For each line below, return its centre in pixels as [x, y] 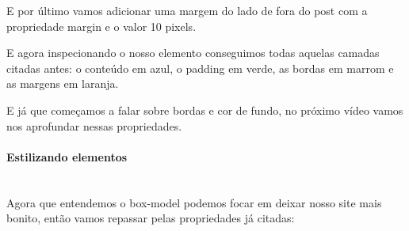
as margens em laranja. [63, 83]
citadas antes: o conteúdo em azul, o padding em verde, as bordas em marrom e [200, 68]
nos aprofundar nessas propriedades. [94, 125]
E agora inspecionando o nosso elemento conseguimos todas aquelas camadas [193, 53]
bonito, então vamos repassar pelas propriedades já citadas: [151, 218]
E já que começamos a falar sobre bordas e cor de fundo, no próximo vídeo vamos [205, 110]
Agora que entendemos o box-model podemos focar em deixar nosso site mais [194, 202]
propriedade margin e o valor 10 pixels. [101, 26]
